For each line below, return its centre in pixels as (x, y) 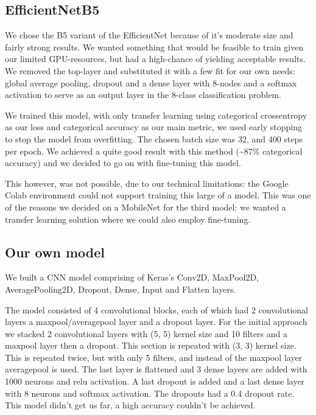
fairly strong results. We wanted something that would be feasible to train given (154, 47)
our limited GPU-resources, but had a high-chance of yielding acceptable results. (155, 59)
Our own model (55, 252)
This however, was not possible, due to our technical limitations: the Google (147, 183)
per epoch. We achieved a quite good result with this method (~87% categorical (154, 151)
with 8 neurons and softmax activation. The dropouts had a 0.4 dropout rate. (150, 393)
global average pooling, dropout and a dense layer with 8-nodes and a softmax (151, 82)
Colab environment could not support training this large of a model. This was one (158, 195)
